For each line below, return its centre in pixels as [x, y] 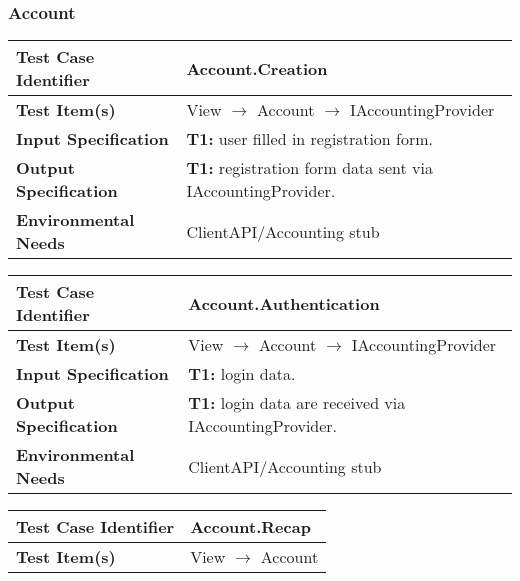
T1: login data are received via [297, 403]
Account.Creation [257, 68]
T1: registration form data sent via [309, 168]
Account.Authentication [284, 303]
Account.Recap [250, 527]
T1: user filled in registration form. [310, 139]
